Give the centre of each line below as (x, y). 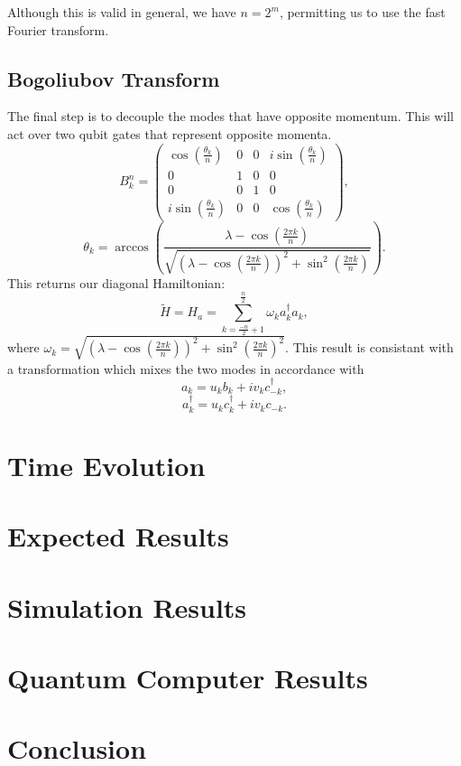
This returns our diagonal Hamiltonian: (116, 282)
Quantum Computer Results (188, 677)
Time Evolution (106, 465)
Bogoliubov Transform (114, 78)
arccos (132, 247)
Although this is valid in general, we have (122, 12)
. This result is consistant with (369, 347)
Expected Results (118, 536)
